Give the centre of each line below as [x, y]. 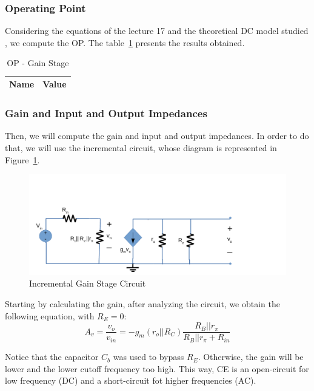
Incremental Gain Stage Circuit [88, 283]
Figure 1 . [22, 159]
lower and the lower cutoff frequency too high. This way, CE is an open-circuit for [157, 368]
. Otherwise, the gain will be [251, 357]
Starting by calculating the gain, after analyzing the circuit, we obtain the [142, 303]
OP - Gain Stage [38, 63]
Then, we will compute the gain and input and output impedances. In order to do [157, 136]
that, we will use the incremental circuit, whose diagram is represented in [141, 147]
